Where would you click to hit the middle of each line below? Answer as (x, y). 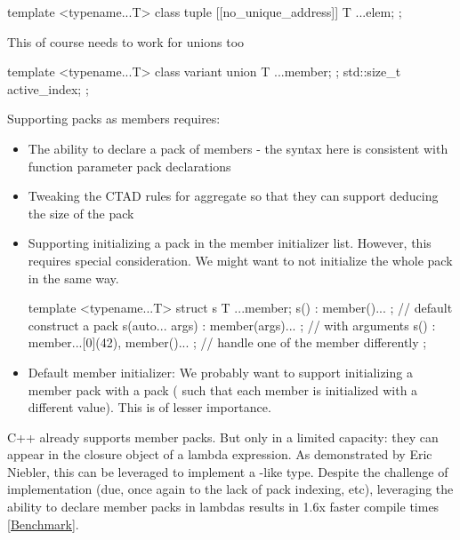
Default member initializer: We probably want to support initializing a (220, 372)
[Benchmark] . (43, 524)
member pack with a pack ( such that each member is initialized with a (223, 389)
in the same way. (73, 278)
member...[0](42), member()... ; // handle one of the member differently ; (227, 342)
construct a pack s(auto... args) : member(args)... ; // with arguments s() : (232, 325)
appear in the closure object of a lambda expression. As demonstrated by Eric (220, 454)
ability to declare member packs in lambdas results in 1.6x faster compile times (223, 507)
